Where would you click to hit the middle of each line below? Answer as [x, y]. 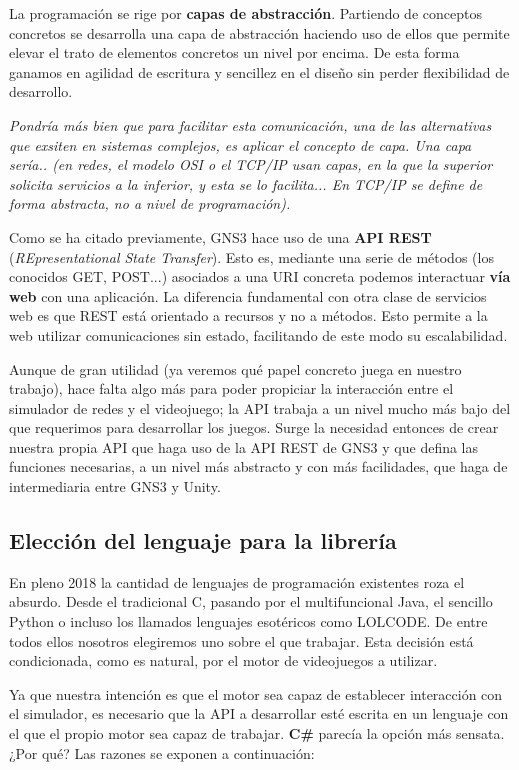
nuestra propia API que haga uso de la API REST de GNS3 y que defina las [244, 446]
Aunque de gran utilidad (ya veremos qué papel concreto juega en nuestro [235, 368]
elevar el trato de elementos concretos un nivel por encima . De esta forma [234, 52]
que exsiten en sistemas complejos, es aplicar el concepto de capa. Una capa [240, 144]
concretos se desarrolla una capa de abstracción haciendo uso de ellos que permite [259, 32]
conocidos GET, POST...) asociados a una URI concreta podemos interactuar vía [260, 276]
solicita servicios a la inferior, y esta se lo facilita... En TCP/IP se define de [246, 183]
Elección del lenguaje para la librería [203, 540]
